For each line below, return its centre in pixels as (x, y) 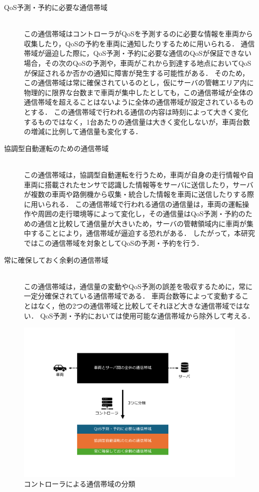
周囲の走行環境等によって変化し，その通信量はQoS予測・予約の (141, 214)
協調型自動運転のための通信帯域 (56, 148)
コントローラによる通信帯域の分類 (80, 484)
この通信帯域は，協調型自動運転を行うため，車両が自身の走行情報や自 (139, 174)
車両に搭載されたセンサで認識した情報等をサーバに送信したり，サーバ (139, 184)
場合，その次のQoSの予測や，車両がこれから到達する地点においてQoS (138, 63)
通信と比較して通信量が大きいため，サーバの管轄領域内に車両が (142, 223)
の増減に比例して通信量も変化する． (83, 131)
